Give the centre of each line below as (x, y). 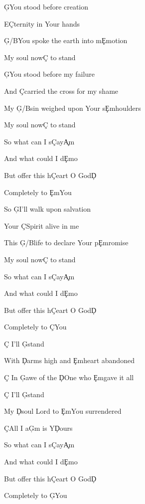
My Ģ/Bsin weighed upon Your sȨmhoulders (72, 108)
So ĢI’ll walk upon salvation (48, 209)
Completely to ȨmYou (38, 192)
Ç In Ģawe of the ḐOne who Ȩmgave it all (69, 377)
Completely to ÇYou (35, 327)
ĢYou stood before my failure (49, 74)
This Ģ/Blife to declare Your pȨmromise (66, 242)
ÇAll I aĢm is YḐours (38, 428)
